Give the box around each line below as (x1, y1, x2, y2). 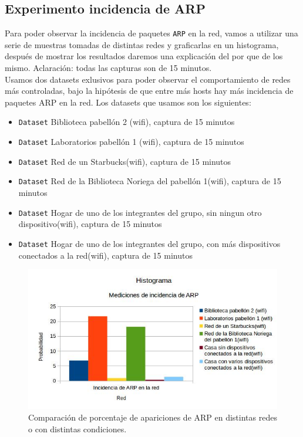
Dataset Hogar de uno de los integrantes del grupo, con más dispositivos (18, 237, 281, 249)
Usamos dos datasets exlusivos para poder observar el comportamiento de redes (5, 73, 291, 85)
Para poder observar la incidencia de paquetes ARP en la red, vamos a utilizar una (5, 27, 298, 39)
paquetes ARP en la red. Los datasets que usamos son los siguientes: (5, 96, 251, 108)
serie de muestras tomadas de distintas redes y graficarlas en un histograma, (5, 38, 279, 50)
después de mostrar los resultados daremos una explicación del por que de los (5, 50, 283, 62)
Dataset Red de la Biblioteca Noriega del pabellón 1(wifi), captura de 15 (18, 175, 281, 187)
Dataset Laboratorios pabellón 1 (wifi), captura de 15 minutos (18, 135, 244, 148)
